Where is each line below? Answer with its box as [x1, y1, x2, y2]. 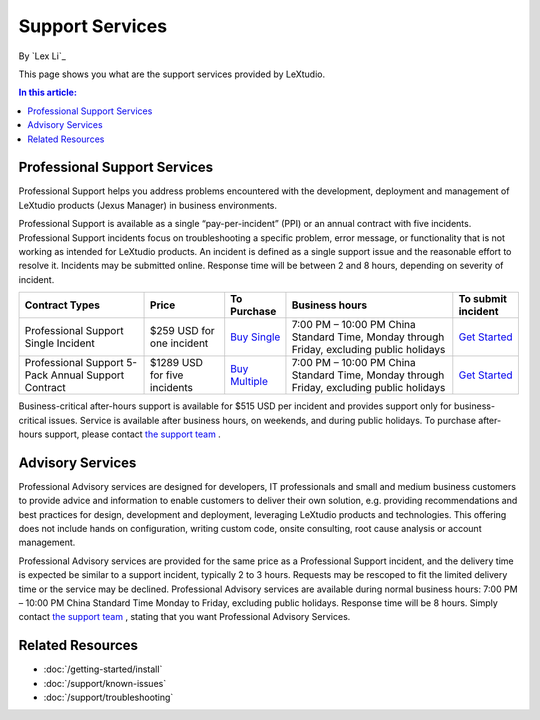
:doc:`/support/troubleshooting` [43, 691, 174, 704]
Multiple [230, 375, 269, 389]
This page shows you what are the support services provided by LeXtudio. [18, 68, 325, 80]
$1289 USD [150, 356, 204, 370]
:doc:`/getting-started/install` [43, 663, 163, 675]
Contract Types [24, 298, 100, 312]
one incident [150, 336, 209, 350]
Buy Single [230, 330, 281, 344]
